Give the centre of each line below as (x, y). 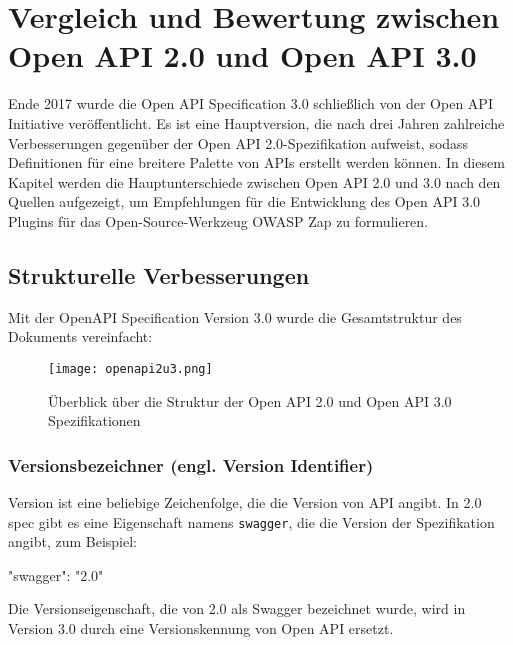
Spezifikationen (94, 420)
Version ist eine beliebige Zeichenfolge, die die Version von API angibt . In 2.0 (245, 501)
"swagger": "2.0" (56, 574)
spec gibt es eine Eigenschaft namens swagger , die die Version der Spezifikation (251, 521)
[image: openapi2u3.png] (130, 368)
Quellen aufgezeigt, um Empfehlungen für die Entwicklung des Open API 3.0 (244, 201)
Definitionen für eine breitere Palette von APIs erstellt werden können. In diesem (256, 162)
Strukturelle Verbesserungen (159, 274)
